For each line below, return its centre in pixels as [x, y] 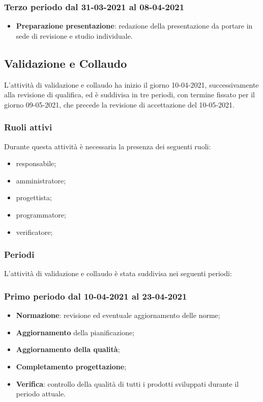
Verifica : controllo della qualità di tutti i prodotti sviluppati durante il [127, 383]
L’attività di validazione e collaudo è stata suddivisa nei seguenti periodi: [118, 273]
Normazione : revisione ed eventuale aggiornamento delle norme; [118, 315]
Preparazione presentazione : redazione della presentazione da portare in [134, 26]
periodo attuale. [41, 394]
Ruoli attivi [28, 127]
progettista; [34, 197]
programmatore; [41, 214]
